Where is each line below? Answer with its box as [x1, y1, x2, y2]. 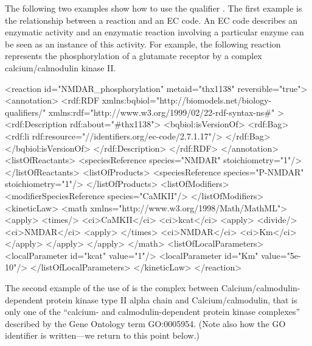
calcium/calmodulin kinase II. [5, 61, 116, 74]
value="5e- [261, 249, 301, 261]
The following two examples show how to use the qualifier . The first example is [5, 2, 302, 14]
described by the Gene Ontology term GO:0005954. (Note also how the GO [5, 317, 286, 330]
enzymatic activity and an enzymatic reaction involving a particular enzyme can [5, 26, 304, 38]
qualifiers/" [5, 105, 46, 118]
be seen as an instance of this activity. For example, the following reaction [5, 37, 281, 50]
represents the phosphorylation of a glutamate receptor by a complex [5, 49, 262, 62]
